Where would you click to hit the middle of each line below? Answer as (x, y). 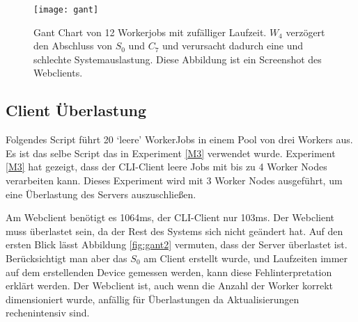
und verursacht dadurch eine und (233, 46)
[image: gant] (66, 10)
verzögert (305, 32)
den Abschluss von (73, 46)
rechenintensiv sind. (48, 313)
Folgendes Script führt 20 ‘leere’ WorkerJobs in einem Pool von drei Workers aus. (179, 139)
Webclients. (58, 73)
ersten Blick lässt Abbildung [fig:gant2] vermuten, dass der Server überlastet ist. (177, 244)
